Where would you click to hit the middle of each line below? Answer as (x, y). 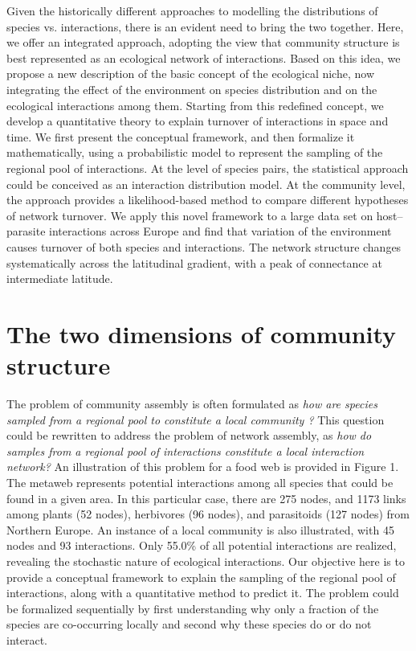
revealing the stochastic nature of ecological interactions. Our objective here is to (206, 561)
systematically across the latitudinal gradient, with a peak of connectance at (194, 262)
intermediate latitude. (60, 278)
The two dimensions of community (202, 333)
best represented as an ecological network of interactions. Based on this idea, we (204, 57)
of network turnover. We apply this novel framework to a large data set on (190, 215)
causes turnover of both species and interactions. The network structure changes (204, 246)
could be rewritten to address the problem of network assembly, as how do (189, 435)
